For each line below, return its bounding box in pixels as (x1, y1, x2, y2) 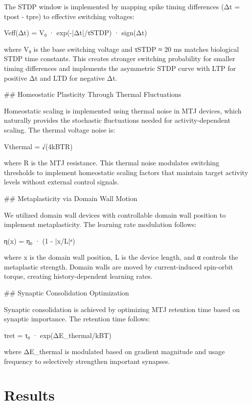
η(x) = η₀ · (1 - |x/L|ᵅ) (4, 235, 75, 246)
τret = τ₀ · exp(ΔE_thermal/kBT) (4, 330, 112, 340)
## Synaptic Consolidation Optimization (4, 288, 129, 298)
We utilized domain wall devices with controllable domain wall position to (4, 209, 226, 220)
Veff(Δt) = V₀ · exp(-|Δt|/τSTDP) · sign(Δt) (4, 27, 147, 38)
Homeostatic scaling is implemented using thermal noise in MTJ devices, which (4, 105, 242, 115)
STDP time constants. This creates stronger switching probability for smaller (4, 53, 235, 64)
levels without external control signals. (4, 177, 119, 187)
